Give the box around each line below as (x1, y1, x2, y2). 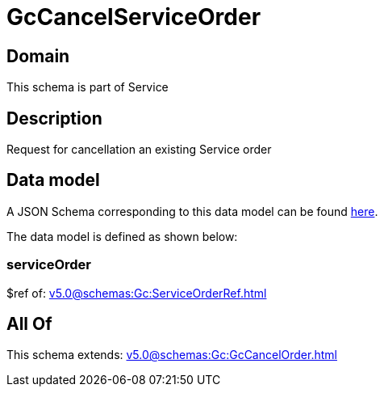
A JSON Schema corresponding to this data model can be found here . (6, 204, 378, 218)
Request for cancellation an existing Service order (6, 142, 272, 157)
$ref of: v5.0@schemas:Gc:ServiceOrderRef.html (6, 285, 267, 300)
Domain (6, 45, 70, 66)
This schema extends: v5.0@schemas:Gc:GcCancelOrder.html (6, 348, 337, 362)
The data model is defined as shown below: (6, 229, 238, 243)
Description (6, 108, 102, 129)
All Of (6, 314, 52, 335)
